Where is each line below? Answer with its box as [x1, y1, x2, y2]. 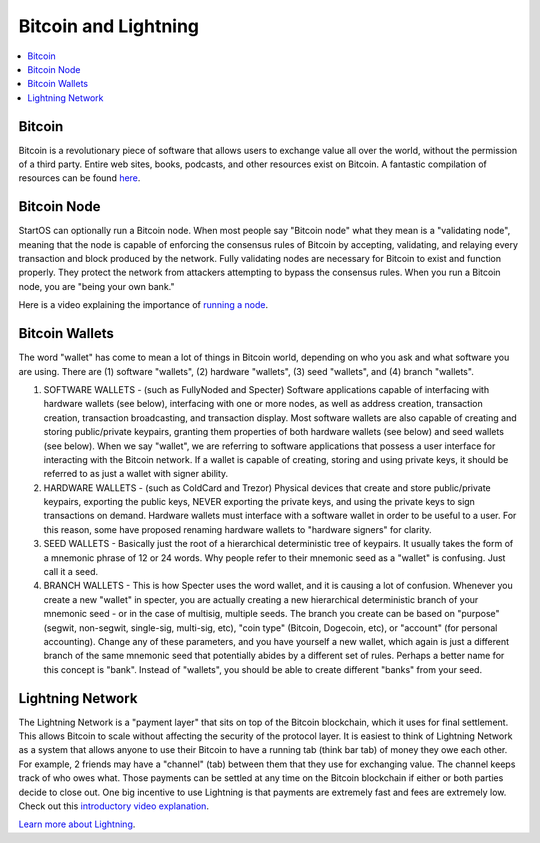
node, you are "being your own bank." [18, 280, 175, 292]
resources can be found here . [18, 172, 141, 184]
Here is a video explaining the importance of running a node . [18, 299, 269, 311]
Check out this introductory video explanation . [18, 800, 210, 812]
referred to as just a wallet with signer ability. [43, 468, 229, 480]
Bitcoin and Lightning [18, 15, 200, 37]
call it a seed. [43, 566, 99, 578]
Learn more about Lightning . [18, 818, 136, 830]
